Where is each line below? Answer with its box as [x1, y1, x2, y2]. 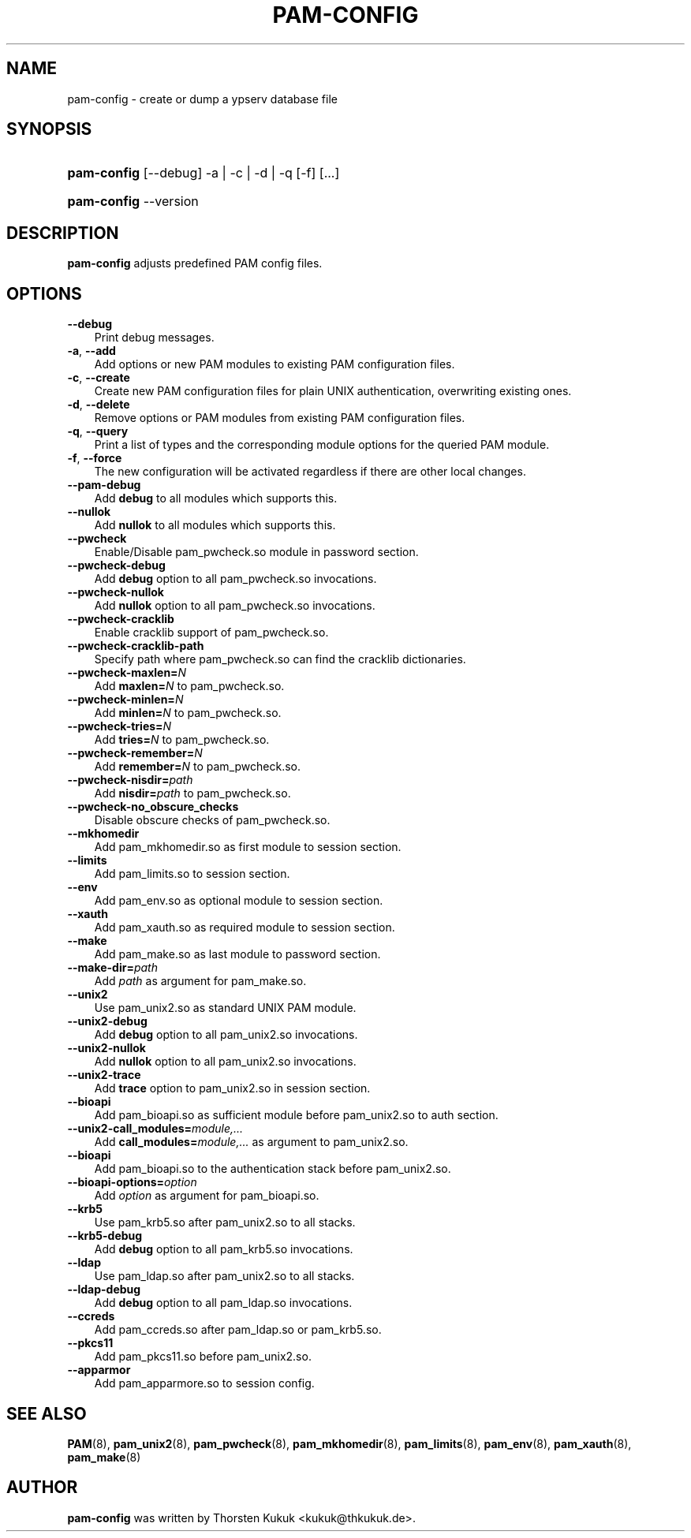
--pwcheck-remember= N [67, 746, 203, 760]
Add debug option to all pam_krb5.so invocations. [94, 1242, 353, 1256]
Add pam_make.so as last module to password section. [94, 947, 381, 961]
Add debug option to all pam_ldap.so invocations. [94, 1296, 353, 1310]
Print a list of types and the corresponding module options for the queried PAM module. [94, 438, 550, 452]
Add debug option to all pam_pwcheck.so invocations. [94, 572, 377, 586]
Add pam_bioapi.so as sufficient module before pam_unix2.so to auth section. [94, 1108, 499, 1122]
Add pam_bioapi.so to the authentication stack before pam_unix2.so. [94, 1162, 451, 1176]
